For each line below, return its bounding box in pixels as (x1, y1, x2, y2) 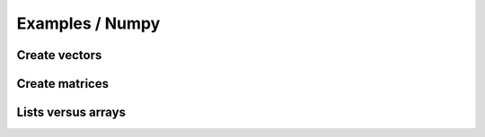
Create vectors (16, 47, 102, 63)
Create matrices (16, 76, 110, 91)
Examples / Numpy (16, 13, 161, 33)
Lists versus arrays (16, 105, 126, 120)
